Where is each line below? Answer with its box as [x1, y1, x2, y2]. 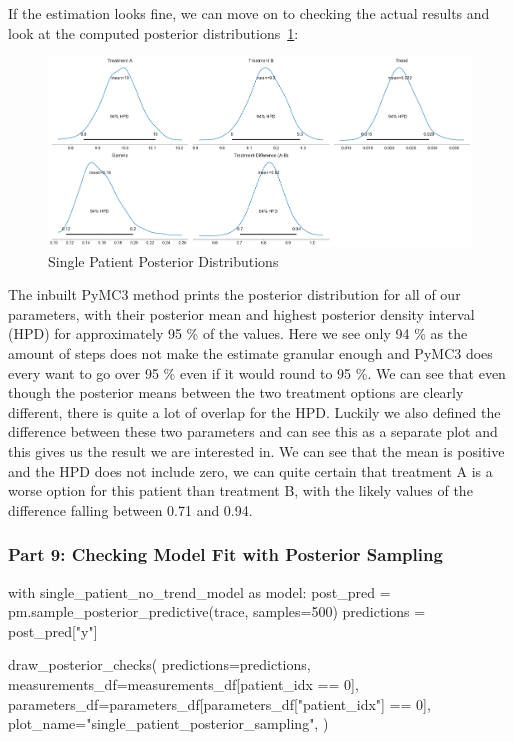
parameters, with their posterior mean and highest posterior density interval [8, 303, 475, 324]
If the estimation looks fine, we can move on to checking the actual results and [8, 3, 490, 23]
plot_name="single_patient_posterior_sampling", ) [8, 713, 329, 734]
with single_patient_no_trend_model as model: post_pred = [8, 581, 391, 602]
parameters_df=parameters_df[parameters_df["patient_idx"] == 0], [8, 693, 431, 714]
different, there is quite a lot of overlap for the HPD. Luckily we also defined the [8, 401, 501, 422]
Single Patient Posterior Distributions [48, 250, 279, 271]
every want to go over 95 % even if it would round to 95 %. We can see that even [8, 362, 506, 383]
